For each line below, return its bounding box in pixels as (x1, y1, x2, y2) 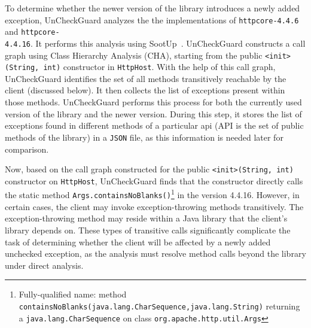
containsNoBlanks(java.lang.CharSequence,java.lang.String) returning (19, 299, 300, 312)
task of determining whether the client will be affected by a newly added (5, 235, 271, 248)
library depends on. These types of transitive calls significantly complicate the (5, 223, 291, 236)
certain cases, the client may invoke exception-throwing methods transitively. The (5, 200, 304, 212)
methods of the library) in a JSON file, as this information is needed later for (5, 130, 283, 143)
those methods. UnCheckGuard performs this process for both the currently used (5, 96, 302, 108)
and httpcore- (5, 25, 60, 38)
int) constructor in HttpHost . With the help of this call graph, (43, 60, 276, 73)
